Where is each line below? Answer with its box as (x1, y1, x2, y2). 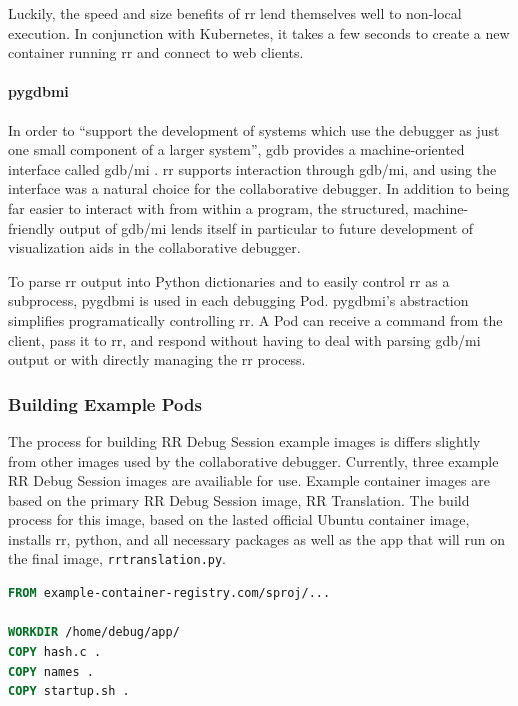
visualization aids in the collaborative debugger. (8, 237, 301, 258)
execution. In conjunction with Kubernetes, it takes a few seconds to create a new (8, 22, 510, 43)
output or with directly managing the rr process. (8, 349, 306, 370)
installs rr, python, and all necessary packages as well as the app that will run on (8, 528, 505, 549)
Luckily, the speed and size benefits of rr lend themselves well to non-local (8, 3, 462, 23)
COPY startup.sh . (8, 684, 130, 699)
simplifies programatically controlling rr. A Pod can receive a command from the (8, 309, 503, 330)
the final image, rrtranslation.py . (8, 548, 227, 569)
